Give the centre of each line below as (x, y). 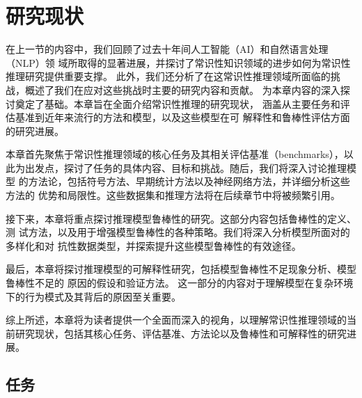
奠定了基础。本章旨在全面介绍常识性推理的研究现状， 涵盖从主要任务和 (178, 103)
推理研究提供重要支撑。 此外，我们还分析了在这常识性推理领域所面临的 (168, 76)
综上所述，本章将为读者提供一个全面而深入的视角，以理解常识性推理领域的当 (181, 320)
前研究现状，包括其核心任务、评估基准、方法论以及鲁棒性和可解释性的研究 (176, 333)
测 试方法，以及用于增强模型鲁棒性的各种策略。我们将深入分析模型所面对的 (178, 232)
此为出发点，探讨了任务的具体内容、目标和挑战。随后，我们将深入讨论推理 (176, 167)
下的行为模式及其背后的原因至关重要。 (93, 296)
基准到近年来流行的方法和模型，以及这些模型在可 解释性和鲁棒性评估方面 (182, 117)
